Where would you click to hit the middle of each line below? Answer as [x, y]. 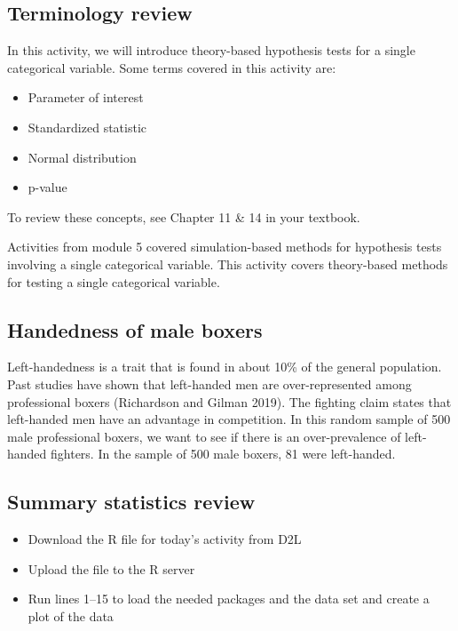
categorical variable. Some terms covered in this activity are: [172, 67]
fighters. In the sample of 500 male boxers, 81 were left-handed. [223, 454]
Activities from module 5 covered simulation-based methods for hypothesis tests [225, 247]
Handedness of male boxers [135, 329]
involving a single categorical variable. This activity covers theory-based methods [228, 264]
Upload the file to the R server [111, 568]
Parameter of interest [86, 97]
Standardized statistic [87, 127]
